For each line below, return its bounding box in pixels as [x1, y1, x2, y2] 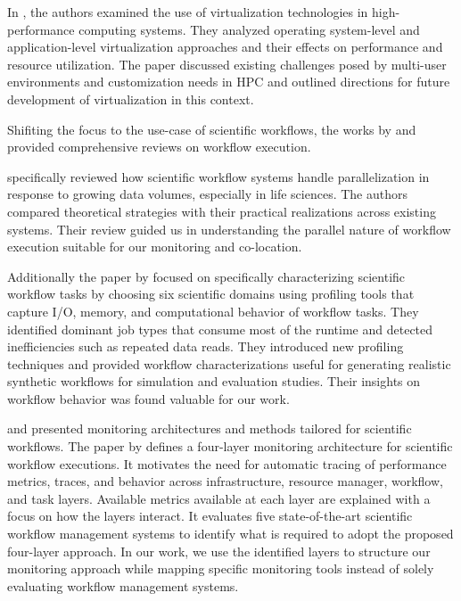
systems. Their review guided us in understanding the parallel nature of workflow [7, 219, 451, 238]
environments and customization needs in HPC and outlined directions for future [7, 72, 450, 91]
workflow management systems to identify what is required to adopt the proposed [7, 524, 454, 543]
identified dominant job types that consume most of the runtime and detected [7, 319, 433, 338]
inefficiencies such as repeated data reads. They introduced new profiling [7, 337, 404, 356]
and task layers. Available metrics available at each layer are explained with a [7, 489, 431, 507]
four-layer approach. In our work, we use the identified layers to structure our [7, 541, 431, 560]
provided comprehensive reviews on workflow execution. [7, 137, 311, 156]
